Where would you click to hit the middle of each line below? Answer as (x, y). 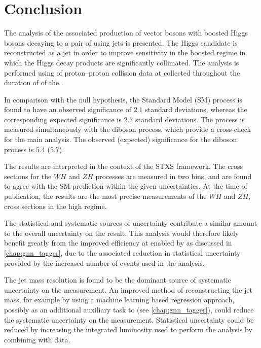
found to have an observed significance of (68, 109)
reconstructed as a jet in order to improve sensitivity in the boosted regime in (125, 53)
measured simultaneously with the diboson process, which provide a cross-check (127, 129)
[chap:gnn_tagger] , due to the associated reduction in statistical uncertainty (122, 253)
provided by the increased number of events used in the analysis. (104, 263)
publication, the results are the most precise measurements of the (105, 196)
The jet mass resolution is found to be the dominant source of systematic (118, 280)
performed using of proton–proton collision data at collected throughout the (122, 72)
